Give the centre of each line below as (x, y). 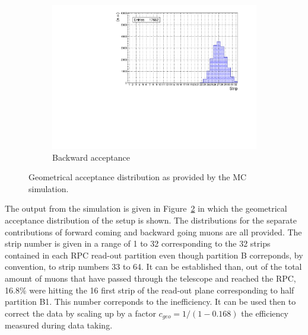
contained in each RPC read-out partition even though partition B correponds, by (154, 255)
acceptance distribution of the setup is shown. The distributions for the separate (151, 220)
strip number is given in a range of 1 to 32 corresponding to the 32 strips (138, 243)
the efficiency (265, 313)
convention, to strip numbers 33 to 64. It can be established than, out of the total (153, 267)
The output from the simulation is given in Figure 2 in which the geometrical (146, 208)
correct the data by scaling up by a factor (80, 313)
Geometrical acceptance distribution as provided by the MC (138, 177)
